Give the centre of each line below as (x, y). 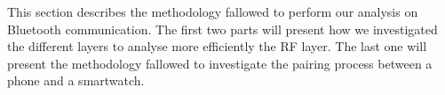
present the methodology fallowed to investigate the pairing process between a (220, 63)
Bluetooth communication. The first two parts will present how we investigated (222, 29)
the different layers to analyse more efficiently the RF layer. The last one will (217, 46)
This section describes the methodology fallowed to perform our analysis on (213, 11)
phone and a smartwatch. (76, 80)
